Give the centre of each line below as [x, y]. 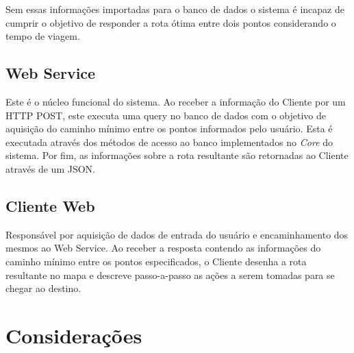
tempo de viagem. [43, 36]
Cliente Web [50, 205]
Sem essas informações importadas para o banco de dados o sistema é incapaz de [175, 9]
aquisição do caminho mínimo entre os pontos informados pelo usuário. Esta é [169, 129]
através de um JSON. [50, 168]
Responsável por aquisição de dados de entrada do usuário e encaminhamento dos [177, 234]
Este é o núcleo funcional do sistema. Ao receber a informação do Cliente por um [176, 101]
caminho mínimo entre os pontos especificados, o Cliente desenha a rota [156, 261]
